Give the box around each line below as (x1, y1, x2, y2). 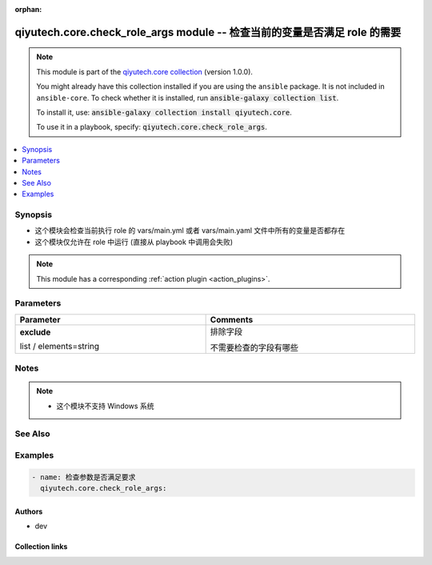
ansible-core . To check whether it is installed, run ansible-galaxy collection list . (36, 93, 339, 102)
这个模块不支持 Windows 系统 (56, 401, 154, 411)
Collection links (14, 542, 68, 551)
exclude (19, 327, 51, 338)
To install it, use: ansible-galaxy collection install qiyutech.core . (36, 107, 292, 117)
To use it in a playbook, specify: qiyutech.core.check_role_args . (36, 122, 267, 132)
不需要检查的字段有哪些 (210, 342, 299, 353)
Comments (210, 314, 254, 325)
